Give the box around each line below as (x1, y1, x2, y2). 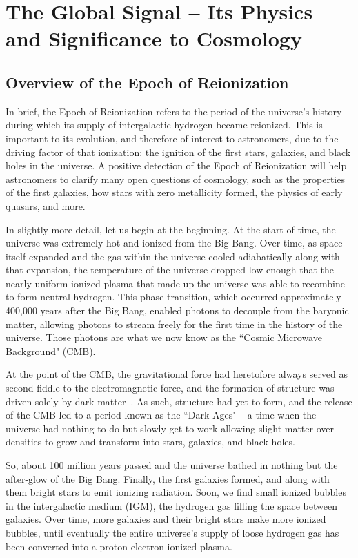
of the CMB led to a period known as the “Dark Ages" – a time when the (6, 407, 317, 422)
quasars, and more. (6, 198, 86, 213)
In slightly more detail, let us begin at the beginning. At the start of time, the (6, 222, 336, 236)
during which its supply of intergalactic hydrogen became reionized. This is (6, 117, 323, 132)
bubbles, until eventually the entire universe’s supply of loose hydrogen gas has (6, 525, 339, 539)
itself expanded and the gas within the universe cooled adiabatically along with (6, 249, 340, 263)
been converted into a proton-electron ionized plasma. (6, 539, 232, 553)
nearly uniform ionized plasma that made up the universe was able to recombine (6, 276, 345, 290)
